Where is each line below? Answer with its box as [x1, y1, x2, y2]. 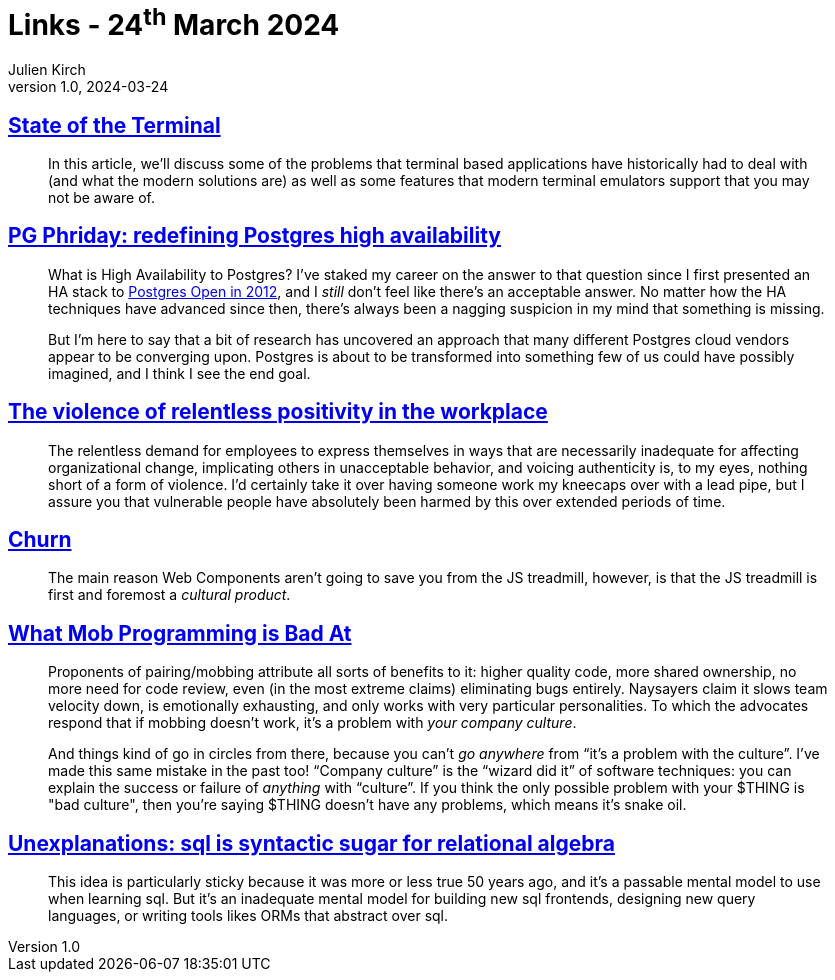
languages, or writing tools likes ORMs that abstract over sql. [48, 907, 449, 925]
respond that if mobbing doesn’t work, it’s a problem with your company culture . [48, 714, 577, 732]
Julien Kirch [8, 61, 86, 79]
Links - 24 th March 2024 [8, 2, 340, 43]
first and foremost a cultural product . [48, 586, 291, 604]
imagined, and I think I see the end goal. [48, 364, 311, 382]
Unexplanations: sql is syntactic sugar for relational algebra [8, 830, 615, 856]
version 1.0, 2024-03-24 [8, 78, 169, 96]
